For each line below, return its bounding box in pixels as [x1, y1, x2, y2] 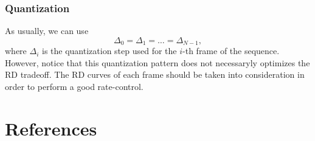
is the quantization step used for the [41, 44, 177, 57]
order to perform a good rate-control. [5, 80, 144, 93]
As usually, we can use [5, 24, 89, 37]
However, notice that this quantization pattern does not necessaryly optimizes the [5, 56, 310, 69]
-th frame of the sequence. [182, 44, 280, 57]
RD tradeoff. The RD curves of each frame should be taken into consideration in [5, 68, 305, 81]
